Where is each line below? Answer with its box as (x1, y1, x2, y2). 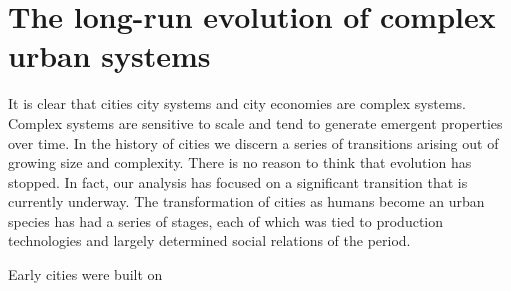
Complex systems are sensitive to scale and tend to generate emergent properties (8, 112, 503, 133)
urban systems (8, 35, 211, 76)
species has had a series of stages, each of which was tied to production (8, 210, 444, 231)
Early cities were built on (8, 264, 163, 285)
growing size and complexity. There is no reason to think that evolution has (8, 152, 472, 173)
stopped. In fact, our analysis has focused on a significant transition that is (8, 171, 468, 192)
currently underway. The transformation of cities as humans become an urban (8, 191, 485, 212)
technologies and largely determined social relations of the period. (8, 230, 411, 251)
